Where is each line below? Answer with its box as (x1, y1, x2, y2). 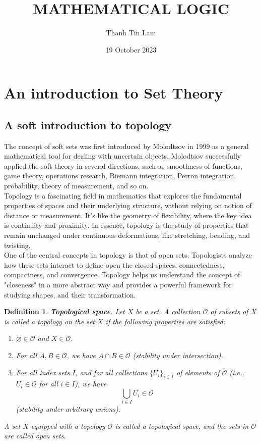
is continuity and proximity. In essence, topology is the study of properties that (4, 220, 249, 230)
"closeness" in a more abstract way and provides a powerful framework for (4, 279, 232, 290)
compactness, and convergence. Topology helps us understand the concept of (4, 269, 240, 280)
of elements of (176, 367, 220, 377)
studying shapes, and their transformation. (4, 289, 136, 300)
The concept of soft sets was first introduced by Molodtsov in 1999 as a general (4, 140, 249, 151)
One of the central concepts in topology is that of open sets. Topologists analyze (4, 250, 252, 260)
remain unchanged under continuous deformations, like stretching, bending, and (4, 230, 250, 240)
